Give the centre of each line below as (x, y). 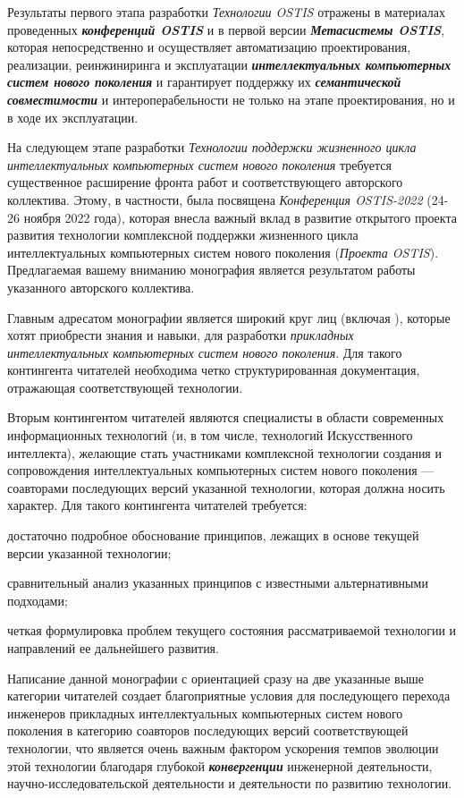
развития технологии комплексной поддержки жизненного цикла (183, 235)
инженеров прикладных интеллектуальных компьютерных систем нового (205, 713)
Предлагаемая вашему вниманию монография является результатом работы (211, 270)
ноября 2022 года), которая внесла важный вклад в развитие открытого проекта (240, 217)
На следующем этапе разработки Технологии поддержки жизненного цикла (212, 147)
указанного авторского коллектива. (101, 287)
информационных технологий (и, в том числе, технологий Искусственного (210, 435)
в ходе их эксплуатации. (73, 117)
